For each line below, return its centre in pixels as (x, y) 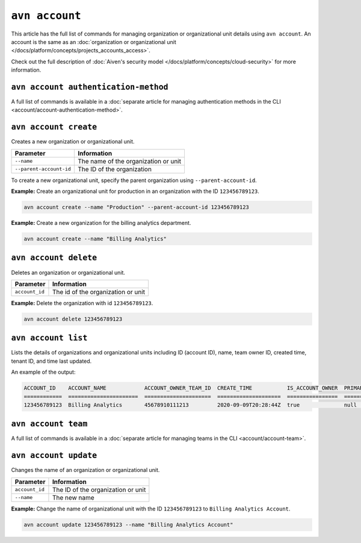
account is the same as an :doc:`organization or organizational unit (94, 42)
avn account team (49, 424)
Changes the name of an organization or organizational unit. (85, 470)
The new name (73, 497)
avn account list (49, 338)
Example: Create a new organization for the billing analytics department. (101, 223)
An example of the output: (43, 372)
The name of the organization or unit (129, 161)
